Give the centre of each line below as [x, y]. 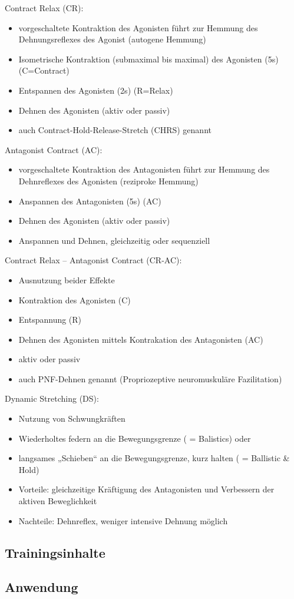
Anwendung [42, 587]
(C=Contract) [44, 70]
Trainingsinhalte [55, 552]
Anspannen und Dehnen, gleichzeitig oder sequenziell [114, 240]
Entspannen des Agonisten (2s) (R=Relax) [96, 90]
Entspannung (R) [50, 320]
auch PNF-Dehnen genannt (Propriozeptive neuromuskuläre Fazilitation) [150, 378]
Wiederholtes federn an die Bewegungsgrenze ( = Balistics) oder [135, 438]
